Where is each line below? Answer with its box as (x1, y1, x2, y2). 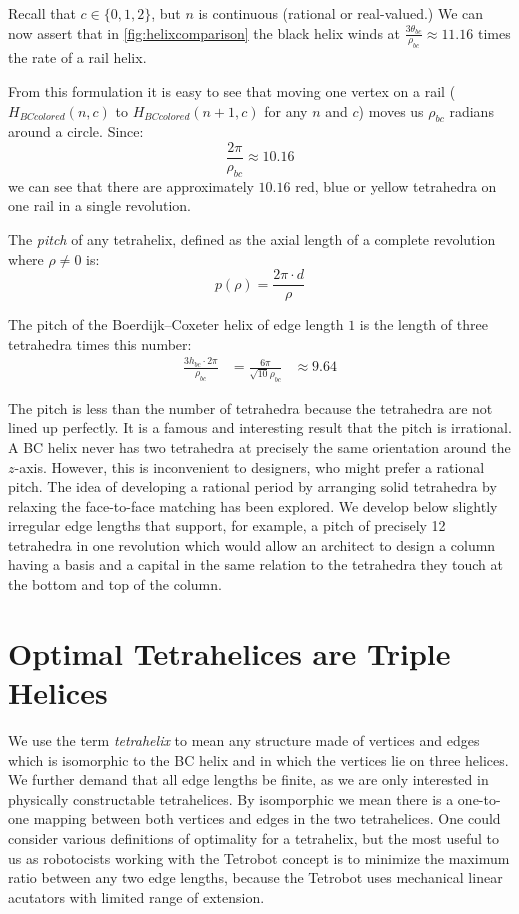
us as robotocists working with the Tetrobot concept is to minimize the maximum (8, 847, 510, 868)
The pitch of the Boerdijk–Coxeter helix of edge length (8, 314, 344, 335)
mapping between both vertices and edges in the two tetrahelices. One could (33, 808, 501, 829)
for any (264, 100, 308, 121)
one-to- (457, 788, 501, 809)
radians (449, 100, 494, 121)
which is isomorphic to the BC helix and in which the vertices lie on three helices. (8, 749, 509, 770)
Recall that (8, 3, 76, 23)
